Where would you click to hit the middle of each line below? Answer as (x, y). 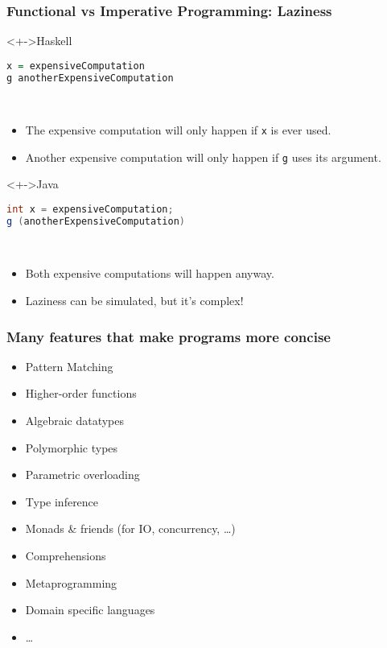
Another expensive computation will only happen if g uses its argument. (203, 157)
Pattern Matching (69, 366)
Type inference (62, 501)
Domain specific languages (90, 610)
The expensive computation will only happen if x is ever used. (178, 130)
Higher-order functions (81, 393)
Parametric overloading (82, 475)
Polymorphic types (72, 447)
